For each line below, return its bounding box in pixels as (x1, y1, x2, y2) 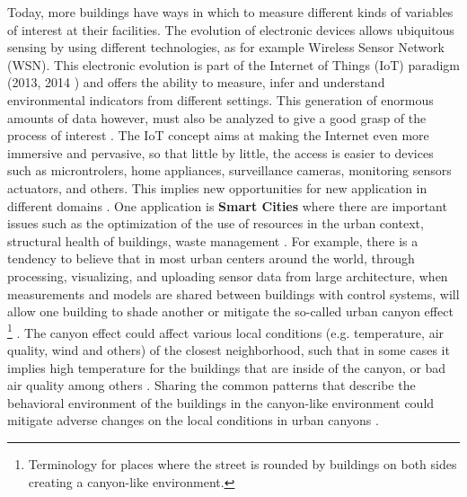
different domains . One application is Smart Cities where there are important (7, 196, 447, 215)
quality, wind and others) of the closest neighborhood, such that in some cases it (7, 340, 450, 359)
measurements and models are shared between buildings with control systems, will (7, 284, 460, 303)
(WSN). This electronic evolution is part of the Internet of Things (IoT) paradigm (7, 55, 461, 74)
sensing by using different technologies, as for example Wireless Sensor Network (7, 38, 445, 57)
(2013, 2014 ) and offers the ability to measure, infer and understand (7, 73, 385, 92)
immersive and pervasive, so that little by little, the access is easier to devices (7, 143, 434, 162)
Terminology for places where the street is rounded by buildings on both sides (28, 454, 457, 473)
